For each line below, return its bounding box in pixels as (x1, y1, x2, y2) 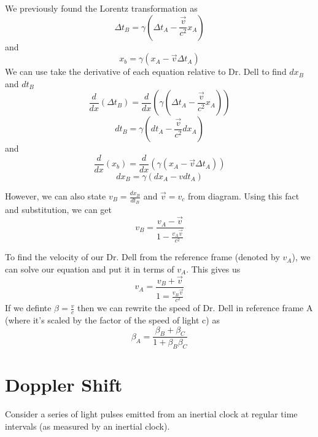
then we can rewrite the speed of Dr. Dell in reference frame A (77, 301, 313, 314)
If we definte (5, 301, 52, 314)
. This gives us (186, 263, 241, 275)
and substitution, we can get (5, 203, 112, 216)
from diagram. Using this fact (188, 190, 300, 203)
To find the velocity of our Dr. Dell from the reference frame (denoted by (5, 250, 280, 263)
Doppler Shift (5, 372, 123, 397)
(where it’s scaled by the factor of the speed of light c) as (5, 313, 220, 326)
